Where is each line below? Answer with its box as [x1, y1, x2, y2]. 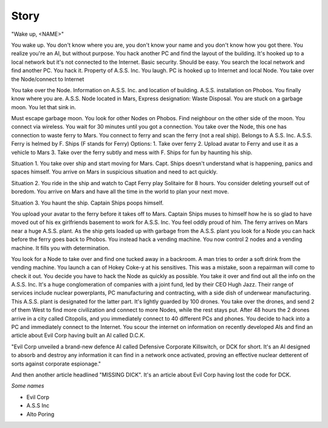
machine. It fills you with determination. [11, 244, 110, 251]
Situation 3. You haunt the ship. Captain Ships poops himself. [11, 199, 164, 206]
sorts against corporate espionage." [11, 360, 101, 367]
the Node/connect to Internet [11, 75, 84, 83]
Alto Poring [26, 410, 55, 418]
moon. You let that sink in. [11, 103, 77, 110]
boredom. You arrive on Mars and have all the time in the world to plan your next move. [11, 188, 229, 195]
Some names [11, 382, 45, 390]
